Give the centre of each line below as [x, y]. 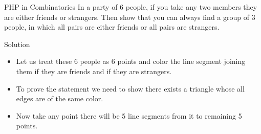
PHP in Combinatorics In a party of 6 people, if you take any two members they [131, 7]
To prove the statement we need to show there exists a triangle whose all [130, 88]
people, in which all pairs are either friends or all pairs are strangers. [112, 27]
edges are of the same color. [60, 98]
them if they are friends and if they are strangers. [94, 71]
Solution [17, 44]
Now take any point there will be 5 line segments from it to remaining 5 [129, 115]
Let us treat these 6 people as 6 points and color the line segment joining [131, 61]
